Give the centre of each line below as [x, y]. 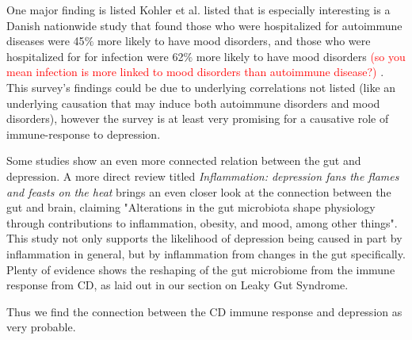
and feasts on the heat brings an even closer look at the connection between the [199, 191]
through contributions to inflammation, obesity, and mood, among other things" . [202, 222]
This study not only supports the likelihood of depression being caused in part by [204, 238]
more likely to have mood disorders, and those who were [234, 41]
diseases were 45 [46, 41]
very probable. [41, 327]
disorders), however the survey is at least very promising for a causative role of [198, 118]
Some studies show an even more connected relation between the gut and [184, 160]
